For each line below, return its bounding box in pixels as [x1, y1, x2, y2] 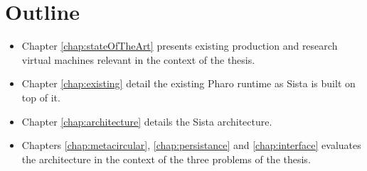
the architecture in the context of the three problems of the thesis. [21, 151, 311, 166]
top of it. [21, 89, 60, 104]
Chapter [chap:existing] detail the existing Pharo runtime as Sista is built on [21, 76, 356, 91]
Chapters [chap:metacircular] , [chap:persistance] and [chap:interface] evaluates [21, 138, 361, 153]
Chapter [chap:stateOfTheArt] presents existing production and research [21, 38, 338, 53]
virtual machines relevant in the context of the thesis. [21, 52, 255, 67]
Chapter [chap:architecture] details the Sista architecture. [21, 114, 272, 128]
